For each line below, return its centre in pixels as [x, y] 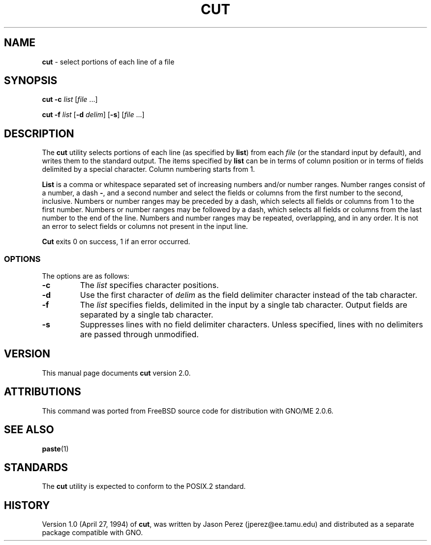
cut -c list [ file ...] [70, 99]
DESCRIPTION [39, 133]
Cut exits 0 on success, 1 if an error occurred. [116, 242]
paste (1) [55, 449]
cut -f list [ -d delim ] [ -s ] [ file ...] [93, 115]
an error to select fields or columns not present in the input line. [145, 226]
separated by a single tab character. [147, 315]
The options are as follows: [86, 276]
